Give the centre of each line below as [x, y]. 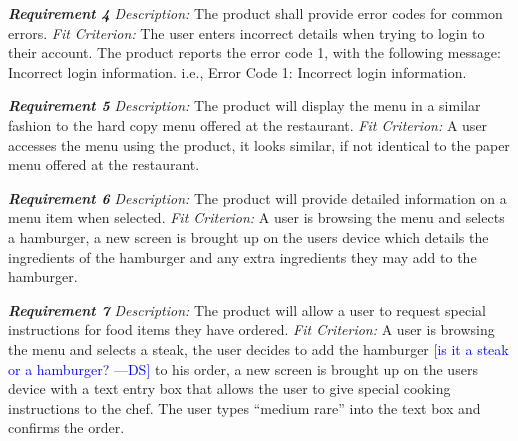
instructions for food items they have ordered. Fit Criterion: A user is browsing [251, 329]
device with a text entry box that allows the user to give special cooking [229, 388]
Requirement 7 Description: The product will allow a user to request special [247, 309]
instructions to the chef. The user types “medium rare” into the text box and [244, 407]
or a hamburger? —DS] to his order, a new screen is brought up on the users [243, 368]
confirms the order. [66, 427]
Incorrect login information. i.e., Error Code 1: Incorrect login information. [237, 71]
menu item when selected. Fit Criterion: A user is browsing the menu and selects [256, 217]
